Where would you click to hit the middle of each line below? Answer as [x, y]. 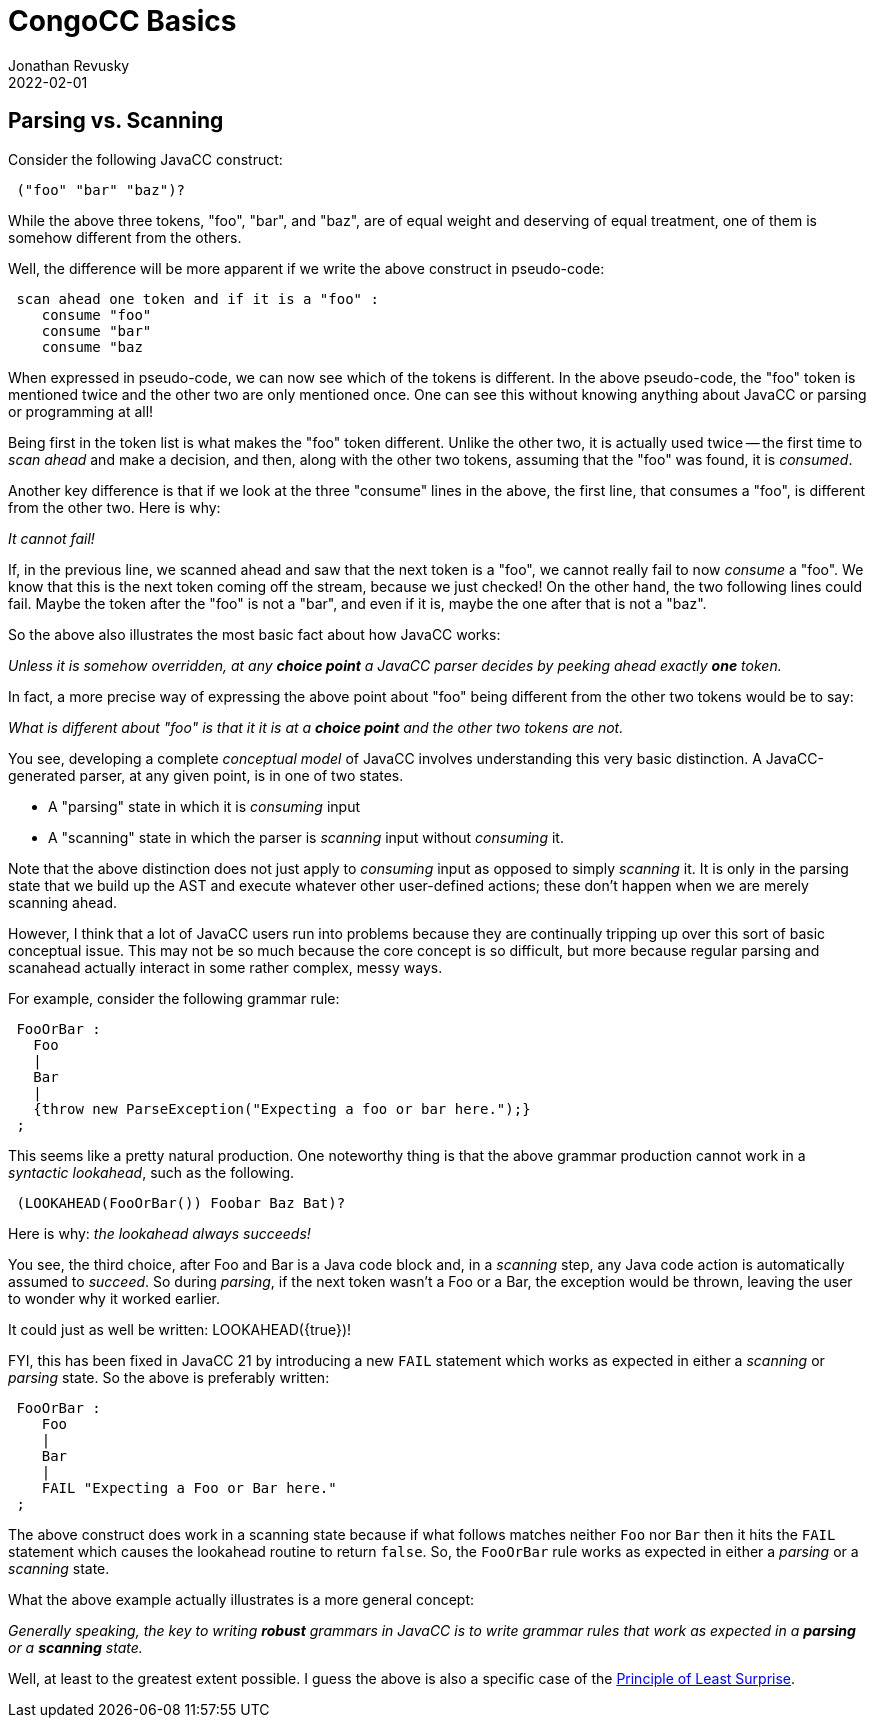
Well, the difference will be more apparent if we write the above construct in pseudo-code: [306, 268]
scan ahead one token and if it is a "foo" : [197, 298]
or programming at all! [81, 411]
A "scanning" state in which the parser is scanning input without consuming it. [306, 837]
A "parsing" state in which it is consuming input [204, 806]
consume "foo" [96, 314]
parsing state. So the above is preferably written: [169, 1377]
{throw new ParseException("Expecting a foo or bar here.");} [282, 1108]
